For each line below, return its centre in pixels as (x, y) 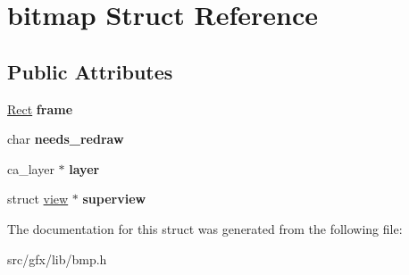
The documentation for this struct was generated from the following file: (205, 228)
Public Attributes (90, 71)
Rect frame (40, 108)
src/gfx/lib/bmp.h (57, 258)
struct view (38, 199)
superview (114, 199)
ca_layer (31, 168)
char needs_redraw (66, 139)
